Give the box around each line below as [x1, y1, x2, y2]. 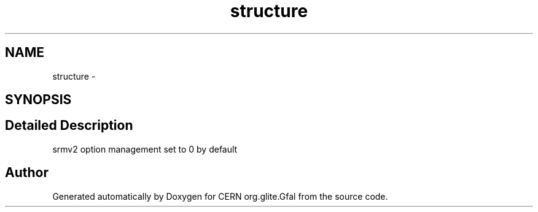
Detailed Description [5, 118, 133, 134]
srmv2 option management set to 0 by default [52, 143, 238, 154]
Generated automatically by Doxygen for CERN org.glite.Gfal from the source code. [52, 191, 388, 202]
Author [5, 165, 49, 181]
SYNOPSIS [5, 92, 72, 108]
